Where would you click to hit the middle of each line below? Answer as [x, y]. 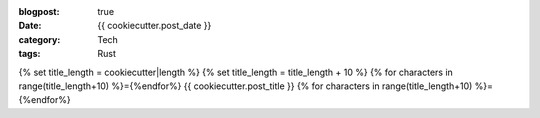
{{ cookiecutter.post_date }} [154, 26]
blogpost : [39, 11]
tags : [29, 54]
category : [39, 39]
